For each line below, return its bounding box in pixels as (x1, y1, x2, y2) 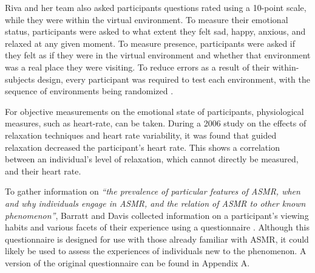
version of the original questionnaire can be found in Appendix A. (5, 256, 250, 269)
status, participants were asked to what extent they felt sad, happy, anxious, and (5, 25, 306, 38)
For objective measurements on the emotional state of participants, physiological (5, 105, 304, 117)
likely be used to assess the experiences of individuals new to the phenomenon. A (5, 244, 307, 257)
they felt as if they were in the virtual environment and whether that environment (5, 49, 311, 61)
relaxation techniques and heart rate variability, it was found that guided (5, 128, 277, 141)
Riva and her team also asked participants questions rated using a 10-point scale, (5, 1, 307, 13)
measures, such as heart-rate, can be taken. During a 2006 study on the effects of (5, 117, 307, 130)
